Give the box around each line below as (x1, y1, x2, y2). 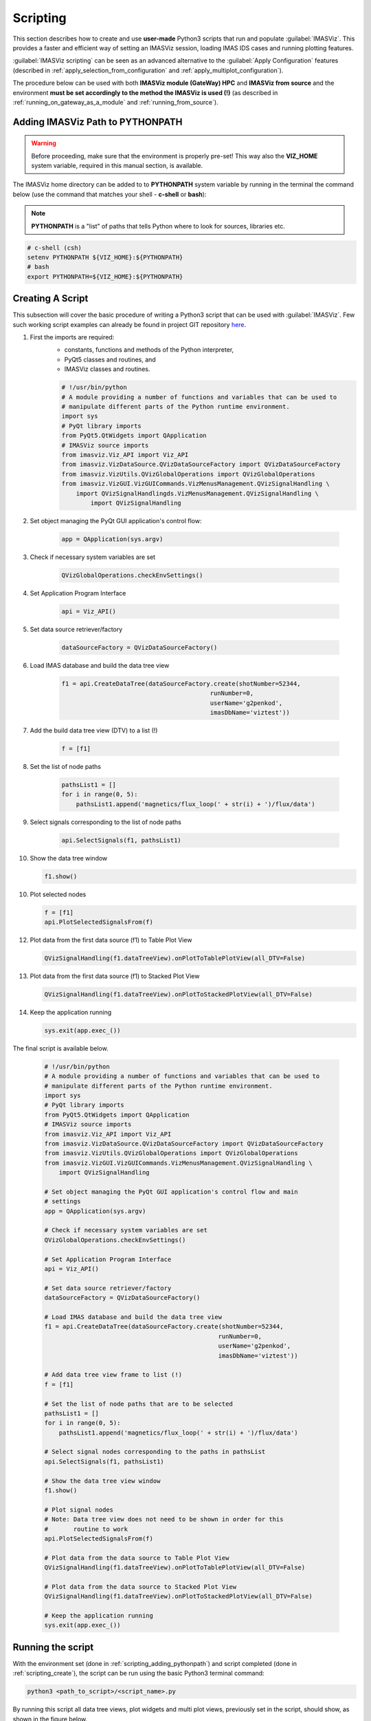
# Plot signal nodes (44, 1506, 113, 1514)
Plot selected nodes (30, 890, 87, 898)
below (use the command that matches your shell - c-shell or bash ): (12, 190, 207, 198)
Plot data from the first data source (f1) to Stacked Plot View (30, 971, 200, 980)
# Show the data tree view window (44, 1477, 161, 1485)
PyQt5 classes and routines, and (64, 355, 156, 363)
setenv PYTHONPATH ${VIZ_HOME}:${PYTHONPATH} (27, 253, 183, 262)
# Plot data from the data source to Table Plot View (44, 1554, 229, 1562)
